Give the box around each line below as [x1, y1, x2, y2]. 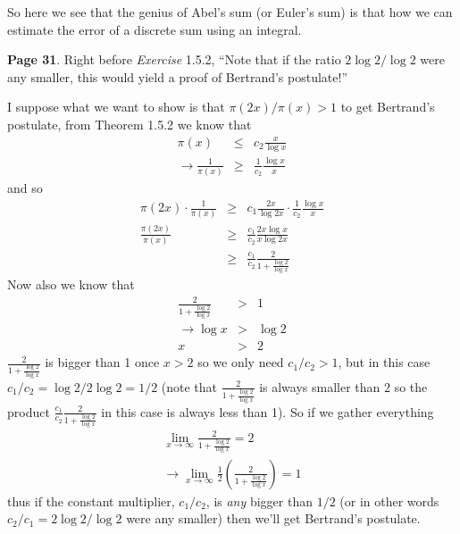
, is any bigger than [205, 491, 313, 510]
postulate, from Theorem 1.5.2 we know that [7, 114, 252, 133]
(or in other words [339, 491, 439, 510]
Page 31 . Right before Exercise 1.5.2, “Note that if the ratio [7, 50, 341, 69]
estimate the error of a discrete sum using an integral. [7, 20, 302, 38]
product [7, 402, 50, 421]
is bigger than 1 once [45, 353, 160, 371]
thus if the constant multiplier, [7, 491, 175, 510]
